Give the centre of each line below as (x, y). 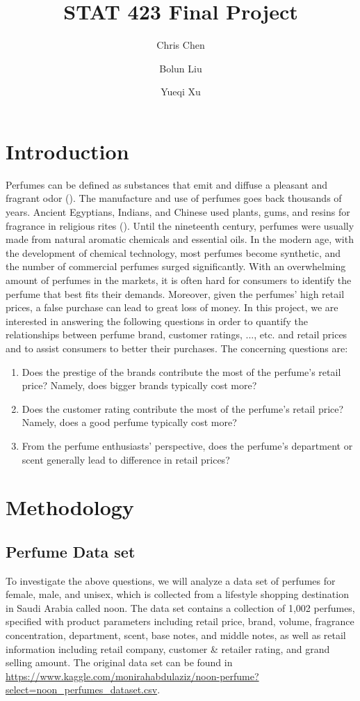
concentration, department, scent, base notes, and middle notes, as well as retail (176, 635)
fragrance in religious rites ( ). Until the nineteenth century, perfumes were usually (180, 225)
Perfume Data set (71, 551)
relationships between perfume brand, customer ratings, (124, 334)
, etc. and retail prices (301, 334)
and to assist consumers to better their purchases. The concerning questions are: (177, 348)
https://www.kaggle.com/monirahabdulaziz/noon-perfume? (132, 676)
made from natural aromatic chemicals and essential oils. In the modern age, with (180, 239)
